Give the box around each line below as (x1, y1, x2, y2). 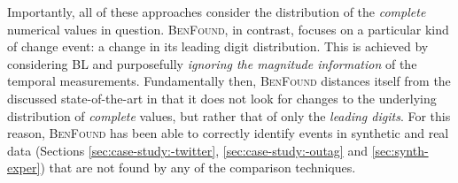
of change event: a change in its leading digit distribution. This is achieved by (7, 37, 429, 56)
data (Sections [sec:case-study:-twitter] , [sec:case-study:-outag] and (7, 141, 368, 159)
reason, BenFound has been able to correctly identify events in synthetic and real (7, 124, 449, 142)
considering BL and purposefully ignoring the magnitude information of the (7, 54, 417, 72)
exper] (7, 158, 41, 177)
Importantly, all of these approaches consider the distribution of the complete (7, 3, 426, 20)
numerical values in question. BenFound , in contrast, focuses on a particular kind (7, 19, 449, 38)
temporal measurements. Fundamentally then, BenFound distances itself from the (7, 72, 451, 90)
